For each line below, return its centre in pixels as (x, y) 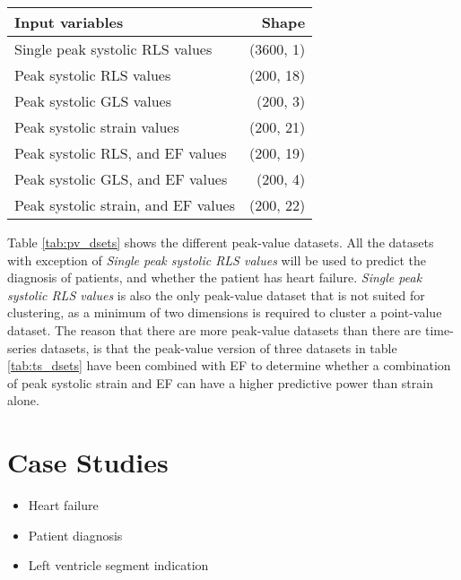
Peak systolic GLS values (93, 101)
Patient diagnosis (75, 535)
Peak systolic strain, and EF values (125, 205)
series (22, 347)
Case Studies (88, 462)
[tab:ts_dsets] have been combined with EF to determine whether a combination (229, 365)
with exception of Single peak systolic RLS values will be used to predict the (217, 260)
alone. (23, 400)
